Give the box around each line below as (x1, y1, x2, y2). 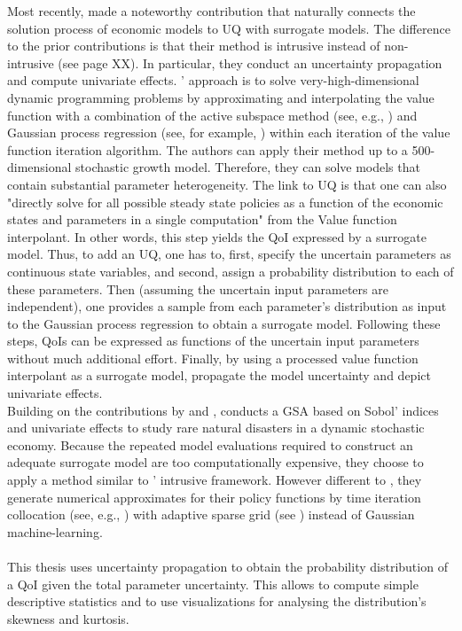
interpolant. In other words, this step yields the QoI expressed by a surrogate (7, 227, 427, 245)
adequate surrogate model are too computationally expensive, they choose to (7, 453, 424, 471)
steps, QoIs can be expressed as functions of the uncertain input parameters (7, 331, 419, 350)
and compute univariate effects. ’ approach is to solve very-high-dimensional (7, 71, 419, 90)
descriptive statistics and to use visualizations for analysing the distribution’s (7, 592, 427, 611)
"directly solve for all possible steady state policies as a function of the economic (7, 192, 443, 211)
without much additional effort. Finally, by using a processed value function (7, 348, 419, 367)
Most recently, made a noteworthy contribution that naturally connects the (7, 2, 416, 19)
